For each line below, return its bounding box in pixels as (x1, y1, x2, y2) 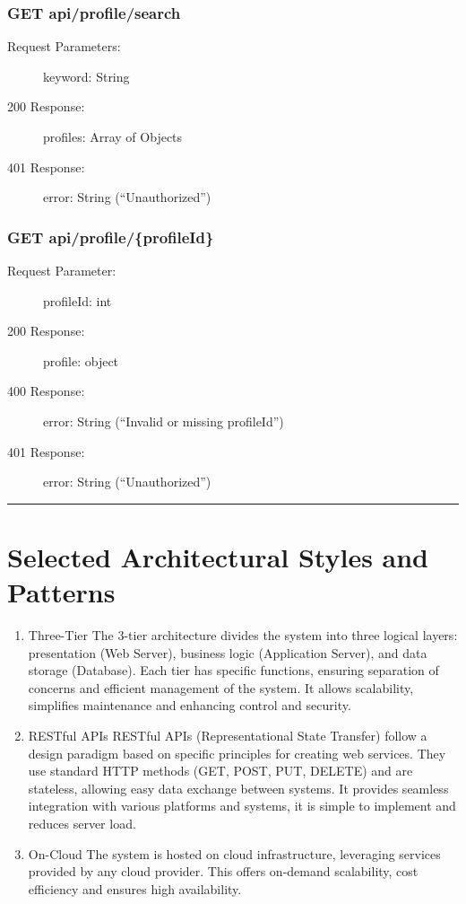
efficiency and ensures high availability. (28, 879, 242, 898)
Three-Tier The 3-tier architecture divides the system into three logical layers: (28, 626, 458, 645)
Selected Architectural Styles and (7, 538, 429, 575)
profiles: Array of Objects (43, 127, 183, 145)
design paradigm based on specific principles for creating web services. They (28, 743, 446, 762)
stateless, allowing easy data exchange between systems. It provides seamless (28, 778, 449, 797)
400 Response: (7, 382, 85, 400)
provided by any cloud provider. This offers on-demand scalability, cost (28, 862, 419, 881)
